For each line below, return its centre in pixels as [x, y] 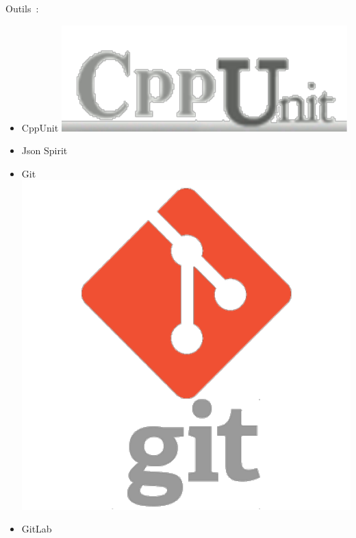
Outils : [22, 8]
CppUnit [40, 127]
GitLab [37, 529]
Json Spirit [44, 150]
